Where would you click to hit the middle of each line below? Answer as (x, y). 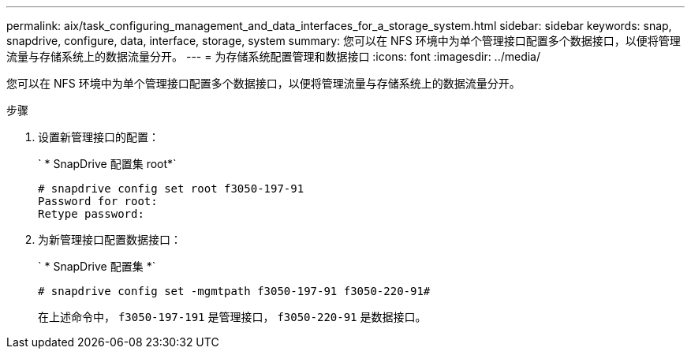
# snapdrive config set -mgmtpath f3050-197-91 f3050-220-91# (234, 291)
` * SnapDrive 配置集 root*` (107, 164)
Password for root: (98, 201)
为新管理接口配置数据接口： (110, 239)
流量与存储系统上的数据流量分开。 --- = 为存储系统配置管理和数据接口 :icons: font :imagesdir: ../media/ (274, 56)
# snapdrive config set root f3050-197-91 (171, 189)
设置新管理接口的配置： (99, 137)
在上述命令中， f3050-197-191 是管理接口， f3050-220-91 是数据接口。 (232, 317)
